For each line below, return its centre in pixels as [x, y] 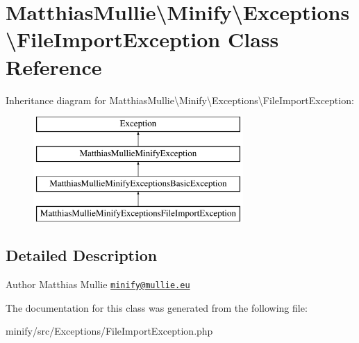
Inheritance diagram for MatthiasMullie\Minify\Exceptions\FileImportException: [180, 100]
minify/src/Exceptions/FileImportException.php [109, 331]
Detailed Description [82, 255]
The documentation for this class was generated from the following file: [157, 307]
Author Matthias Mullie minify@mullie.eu [98, 284]
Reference [54, 66]
